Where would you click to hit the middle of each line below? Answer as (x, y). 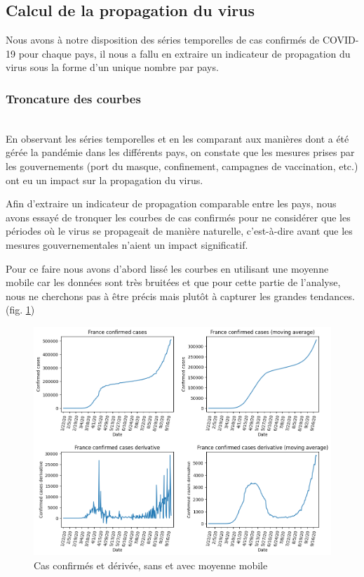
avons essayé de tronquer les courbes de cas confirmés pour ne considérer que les (178, 217)
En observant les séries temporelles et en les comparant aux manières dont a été (177, 138)
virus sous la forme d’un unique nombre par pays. (112, 67)
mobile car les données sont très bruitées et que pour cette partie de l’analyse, (173, 282)
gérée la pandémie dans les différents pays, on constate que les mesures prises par (180, 152)
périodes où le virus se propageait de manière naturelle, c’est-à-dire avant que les (179, 231)
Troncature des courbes (73, 98)
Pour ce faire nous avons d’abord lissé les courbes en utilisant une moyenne (167, 268)
